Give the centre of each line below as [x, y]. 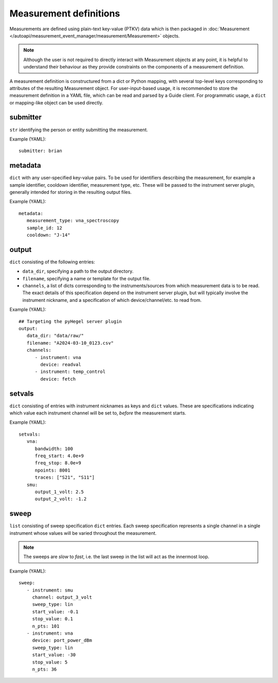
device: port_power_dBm [62, 641]
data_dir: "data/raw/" [55, 336]
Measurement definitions [65, 13]
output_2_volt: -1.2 [61, 499]
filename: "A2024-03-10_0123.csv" [70, 343]
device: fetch [58, 379]
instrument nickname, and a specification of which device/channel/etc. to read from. [112, 300]
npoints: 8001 [53, 470]
